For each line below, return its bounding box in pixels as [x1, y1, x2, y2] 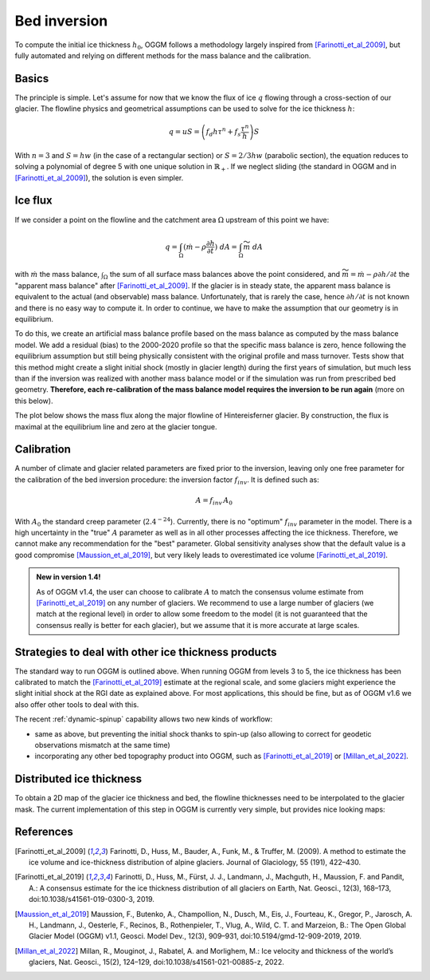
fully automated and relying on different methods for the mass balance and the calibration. [14, 50, 311, 60]
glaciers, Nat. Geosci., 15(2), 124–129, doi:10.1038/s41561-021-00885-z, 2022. [29, 958, 284, 967]
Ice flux [14, 194, 53, 207]
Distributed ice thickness [14, 773, 143, 786]
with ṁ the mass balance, [14, 270, 100, 279]
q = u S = [168, 128, 201, 136]
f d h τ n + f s [205, 126, 241, 139]
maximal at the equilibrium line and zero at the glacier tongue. [14, 421, 217, 431]
